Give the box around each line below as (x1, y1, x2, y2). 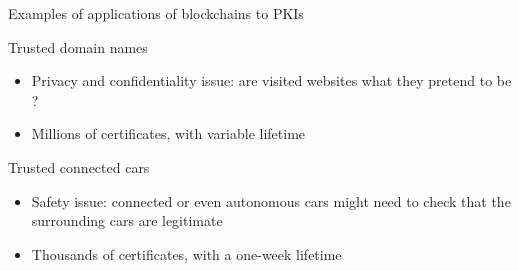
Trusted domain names (8, 36, 148, 57)
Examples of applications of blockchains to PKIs (8, 3, 304, 23)
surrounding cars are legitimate (31, 210, 223, 231)
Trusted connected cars (8, 156, 150, 177)
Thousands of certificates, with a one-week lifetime (31, 243, 342, 264)
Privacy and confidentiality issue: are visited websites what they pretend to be (31, 70, 512, 91)
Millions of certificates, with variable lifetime (31, 123, 306, 144)
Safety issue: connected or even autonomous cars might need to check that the (31, 190, 511, 211)
